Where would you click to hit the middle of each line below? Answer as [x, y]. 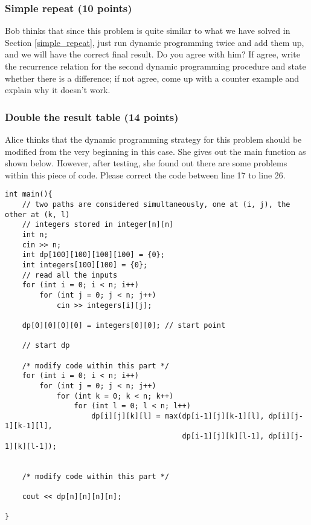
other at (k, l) [37, 214]
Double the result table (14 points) [92, 116]
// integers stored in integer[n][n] [98, 225]
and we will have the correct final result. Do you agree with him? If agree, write [152, 54]
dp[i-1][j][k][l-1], [223, 436]
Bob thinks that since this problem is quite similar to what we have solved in [148, 31]
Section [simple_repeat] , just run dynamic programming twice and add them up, [155, 42]
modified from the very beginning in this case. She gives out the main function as [155, 151]
